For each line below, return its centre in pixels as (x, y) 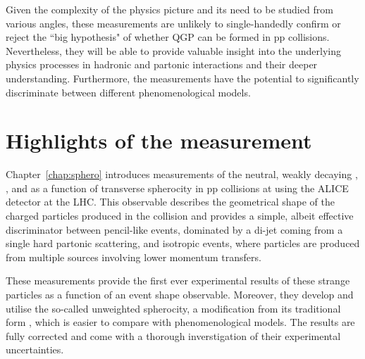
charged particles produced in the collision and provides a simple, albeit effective (180, 216)
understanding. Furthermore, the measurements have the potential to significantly (182, 78)
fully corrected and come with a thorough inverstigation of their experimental (173, 335)
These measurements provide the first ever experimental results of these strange (178, 281)
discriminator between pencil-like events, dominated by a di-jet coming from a (174, 229)
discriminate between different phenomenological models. (128, 92)
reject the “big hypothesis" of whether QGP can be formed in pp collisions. (168, 37)
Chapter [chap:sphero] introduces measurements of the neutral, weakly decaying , (182, 174)
